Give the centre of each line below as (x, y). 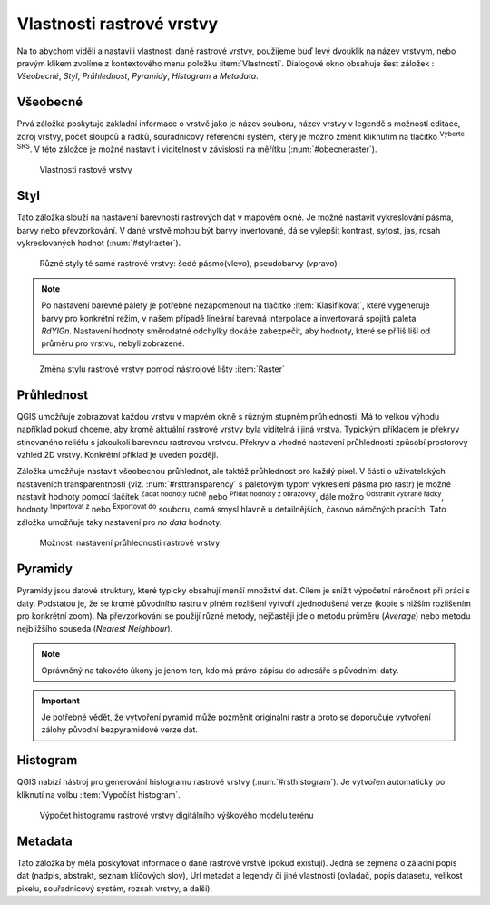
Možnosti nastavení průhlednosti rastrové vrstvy (130, 543)
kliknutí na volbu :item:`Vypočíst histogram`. (98, 794)
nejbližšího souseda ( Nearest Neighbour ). (95, 629)
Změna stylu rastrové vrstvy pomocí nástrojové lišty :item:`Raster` (162, 369)
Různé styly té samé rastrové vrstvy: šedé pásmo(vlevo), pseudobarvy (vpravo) (188, 264)
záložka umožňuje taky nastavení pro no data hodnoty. (119, 522)
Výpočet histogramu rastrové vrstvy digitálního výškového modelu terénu (176, 815)
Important (61, 701)
